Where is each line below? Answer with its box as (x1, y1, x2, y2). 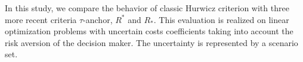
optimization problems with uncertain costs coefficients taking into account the (5, 25, 293, 37)
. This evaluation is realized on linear (153, 13, 289, 25)
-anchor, (83, 13, 113, 25)
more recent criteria (5, 13, 77, 25)
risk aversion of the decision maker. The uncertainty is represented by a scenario (5, 36, 298, 48)
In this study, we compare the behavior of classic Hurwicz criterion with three (5, 2, 289, 14)
